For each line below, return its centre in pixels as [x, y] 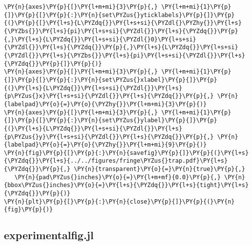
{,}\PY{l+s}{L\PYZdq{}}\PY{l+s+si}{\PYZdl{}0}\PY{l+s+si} [100, 39]
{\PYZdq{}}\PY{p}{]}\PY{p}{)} [53, 64]
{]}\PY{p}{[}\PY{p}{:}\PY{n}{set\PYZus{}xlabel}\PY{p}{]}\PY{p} [111, 80]
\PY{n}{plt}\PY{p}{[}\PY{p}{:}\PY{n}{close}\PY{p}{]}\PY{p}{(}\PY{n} [119, 201]
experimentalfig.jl [49, 235]
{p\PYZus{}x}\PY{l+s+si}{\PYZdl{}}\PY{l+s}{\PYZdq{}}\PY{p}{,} [109, 96]
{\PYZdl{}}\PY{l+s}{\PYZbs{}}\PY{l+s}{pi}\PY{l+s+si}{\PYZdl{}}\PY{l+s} [125, 55]
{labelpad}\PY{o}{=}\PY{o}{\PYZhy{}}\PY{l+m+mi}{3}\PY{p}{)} [105, 104]
